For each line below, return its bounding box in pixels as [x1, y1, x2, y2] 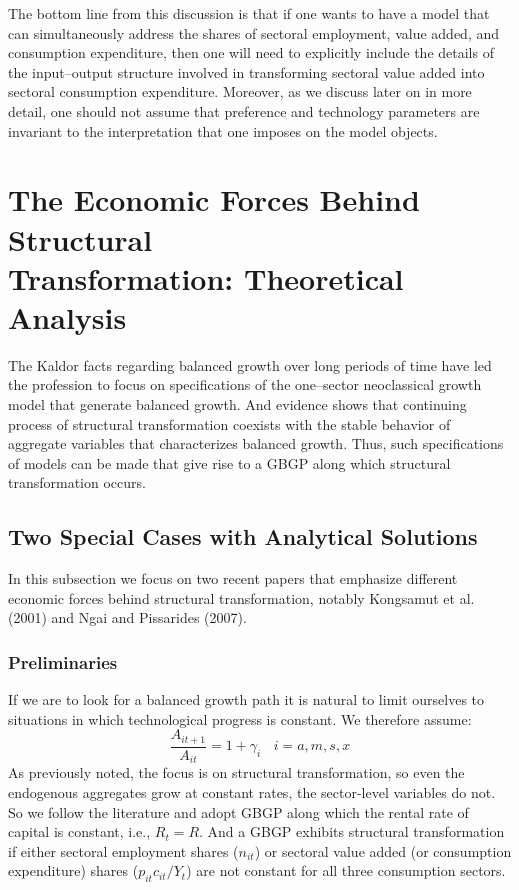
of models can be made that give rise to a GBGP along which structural [8, 452, 451, 473]
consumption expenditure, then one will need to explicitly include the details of [8, 42, 494, 63]
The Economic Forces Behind [8, 179, 420, 220]
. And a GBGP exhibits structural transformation [199, 821, 505, 842]
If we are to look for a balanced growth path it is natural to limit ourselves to [8, 689, 485, 710]
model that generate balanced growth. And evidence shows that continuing [8, 394, 467, 415]
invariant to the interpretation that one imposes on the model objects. [8, 120, 438, 141]
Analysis [8, 296, 127, 337]
